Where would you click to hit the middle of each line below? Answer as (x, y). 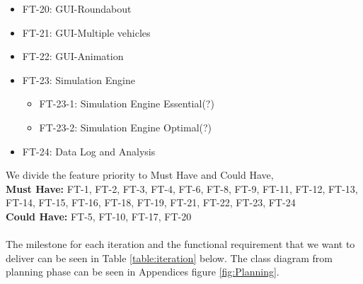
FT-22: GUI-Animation (73, 56)
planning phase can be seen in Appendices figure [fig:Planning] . (143, 272)
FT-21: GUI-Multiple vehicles (86, 32)
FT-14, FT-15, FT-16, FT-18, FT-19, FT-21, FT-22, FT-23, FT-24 (151, 202)
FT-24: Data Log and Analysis (89, 151)
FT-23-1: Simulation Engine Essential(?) (127, 103)
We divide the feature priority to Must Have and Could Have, (140, 175)
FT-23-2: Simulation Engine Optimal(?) (126, 127)
